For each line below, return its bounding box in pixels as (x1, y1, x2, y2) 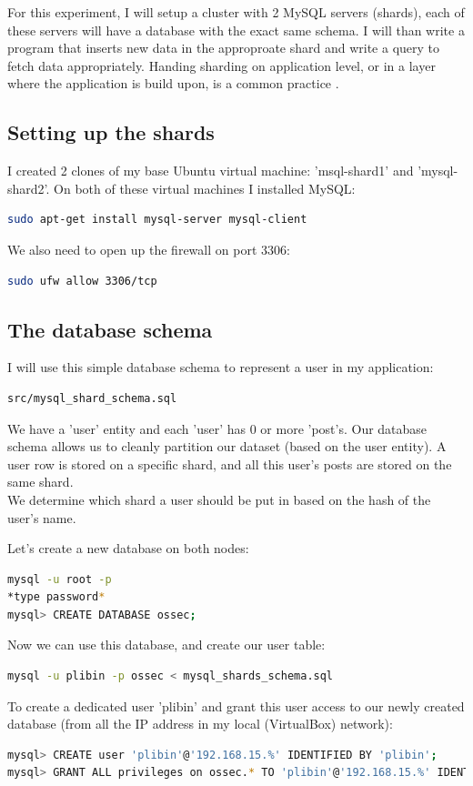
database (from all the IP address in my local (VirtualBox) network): (7, 714, 393, 733)
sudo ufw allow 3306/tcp (7, 274, 157, 287)
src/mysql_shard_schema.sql (7, 391, 177, 405)
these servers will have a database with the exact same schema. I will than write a (7, 20, 465, 39)
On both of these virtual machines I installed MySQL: (54, 178, 356, 197)
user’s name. (7, 508, 76, 527)
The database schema (7, 315, 213, 343)
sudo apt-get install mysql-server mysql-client (7, 213, 307, 227)
